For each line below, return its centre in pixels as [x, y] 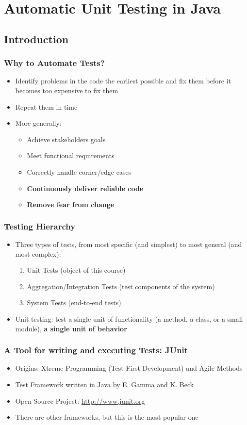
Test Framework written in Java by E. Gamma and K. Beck [105, 384]
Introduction [36, 39]
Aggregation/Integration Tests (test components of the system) [121, 286]
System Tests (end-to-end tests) [74, 302]
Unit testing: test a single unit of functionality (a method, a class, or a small [129, 319]
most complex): [38, 253]
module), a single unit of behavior [71, 328]
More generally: [38, 123]
